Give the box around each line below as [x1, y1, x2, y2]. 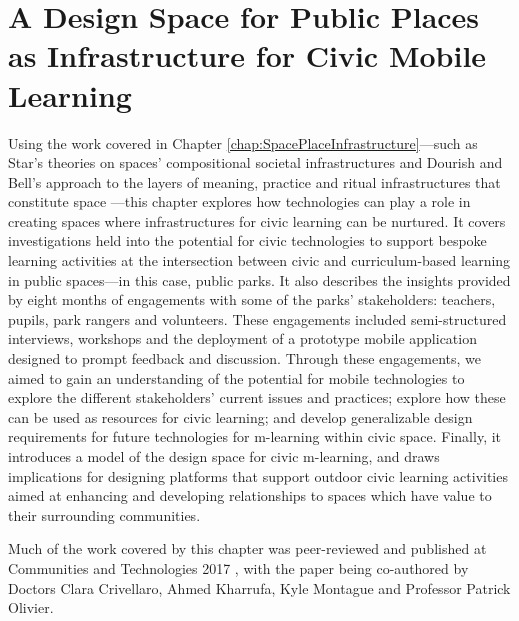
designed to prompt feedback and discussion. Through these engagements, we [8, 348, 482, 369]
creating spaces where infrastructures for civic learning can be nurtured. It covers [8, 210, 506, 231]
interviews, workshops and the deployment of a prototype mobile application [8, 328, 477, 349]
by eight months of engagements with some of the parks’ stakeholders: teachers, [8, 289, 496, 310]
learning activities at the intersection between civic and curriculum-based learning [8, 250, 511, 271]
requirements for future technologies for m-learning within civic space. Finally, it [8, 426, 502, 447]
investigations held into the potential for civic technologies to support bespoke [8, 230, 487, 251]
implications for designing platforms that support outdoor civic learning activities [8, 465, 508, 486]
